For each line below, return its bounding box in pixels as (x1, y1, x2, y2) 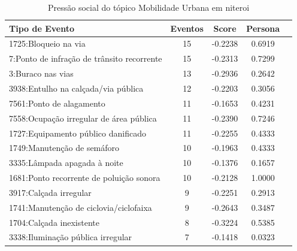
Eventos (170, 22, 204, 34)
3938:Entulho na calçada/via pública (9, 81, 144, 94)
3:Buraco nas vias (9, 67, 74, 80)
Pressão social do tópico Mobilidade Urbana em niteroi (47, 1, 250, 13)
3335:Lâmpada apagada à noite (9, 156, 123, 169)
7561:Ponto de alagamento (9, 96, 105, 109)
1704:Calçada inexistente (9, 216, 99, 228)
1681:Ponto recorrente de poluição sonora (9, 171, 160, 184)
